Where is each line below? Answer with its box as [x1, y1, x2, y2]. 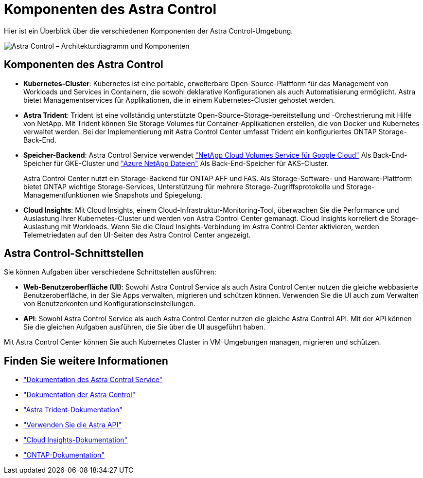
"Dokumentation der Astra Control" [23, 390, 136, 399]
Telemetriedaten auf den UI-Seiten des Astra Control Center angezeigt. [23, 230, 251, 239]
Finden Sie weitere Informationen [4, 354, 168, 367]
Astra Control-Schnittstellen [4, 247, 144, 260]
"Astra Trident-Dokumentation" [23, 405, 123, 414]
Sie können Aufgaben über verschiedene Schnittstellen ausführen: [4, 268, 216, 276]
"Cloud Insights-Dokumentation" [23, 436, 128, 444]
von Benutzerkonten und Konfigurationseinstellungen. [23, 299, 196, 308]
